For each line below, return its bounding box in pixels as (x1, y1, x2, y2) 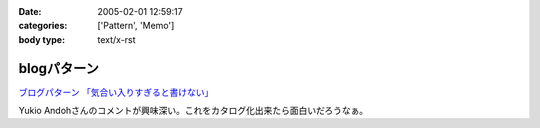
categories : (18, 20, 68, 32)
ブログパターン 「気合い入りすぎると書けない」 (18, 86, 214, 98)
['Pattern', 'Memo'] (97, 20, 175, 32)
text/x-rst (97, 33, 136, 45)
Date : (18, 6, 42, 17)
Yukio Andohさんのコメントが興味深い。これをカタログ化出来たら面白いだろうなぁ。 (18, 105, 369, 117)
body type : (18, 33, 65, 45)
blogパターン (18, 60, 100, 77)
